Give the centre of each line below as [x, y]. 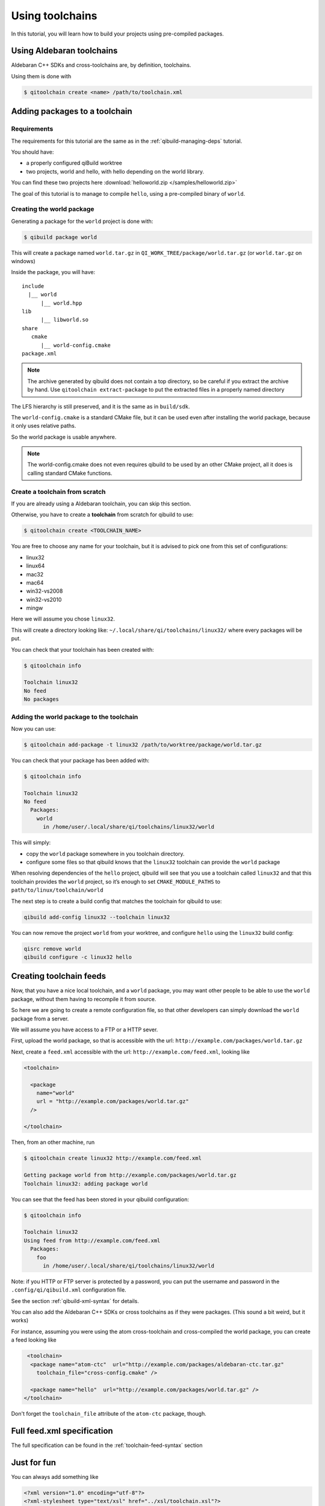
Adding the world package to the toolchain [75, 717]
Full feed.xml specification [62, 1431]
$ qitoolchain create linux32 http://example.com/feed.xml [113, 1158]
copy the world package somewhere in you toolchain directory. [105, 854]
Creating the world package [53, 209]
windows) [23, 261]
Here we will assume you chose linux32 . [63, 619]
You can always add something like [55, 1476]
